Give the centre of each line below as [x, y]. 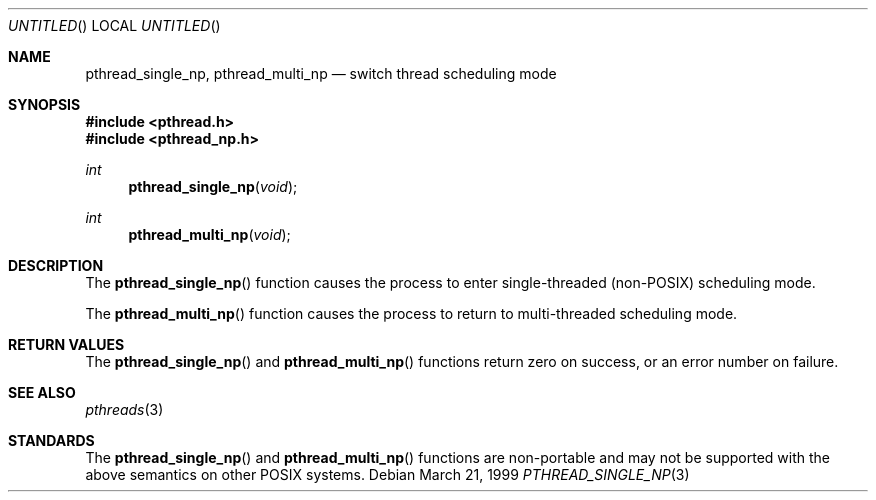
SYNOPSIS [44, 104]
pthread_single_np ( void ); [213, 186]
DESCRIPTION [56, 265]
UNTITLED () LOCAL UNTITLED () [114, 25]
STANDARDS [51, 440]
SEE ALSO [42, 392]
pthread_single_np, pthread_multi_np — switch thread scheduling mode [321, 73]
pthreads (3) [124, 409]
